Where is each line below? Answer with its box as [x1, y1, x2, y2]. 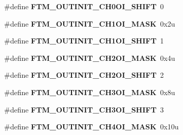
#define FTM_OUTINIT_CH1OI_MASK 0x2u [4, 18, 175, 29]
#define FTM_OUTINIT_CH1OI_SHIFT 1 [4, 35, 164, 46]
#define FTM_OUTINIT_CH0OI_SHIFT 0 [4, 1, 164, 11]
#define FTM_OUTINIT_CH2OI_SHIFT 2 [4, 70, 164, 80]
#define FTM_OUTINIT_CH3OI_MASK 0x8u [4, 86, 175, 97]
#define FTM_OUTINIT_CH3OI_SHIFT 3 [4, 104, 164, 115]
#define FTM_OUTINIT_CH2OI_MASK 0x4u [4, 52, 175, 63]
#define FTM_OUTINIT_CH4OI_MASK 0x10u [4, 121, 179, 132]
